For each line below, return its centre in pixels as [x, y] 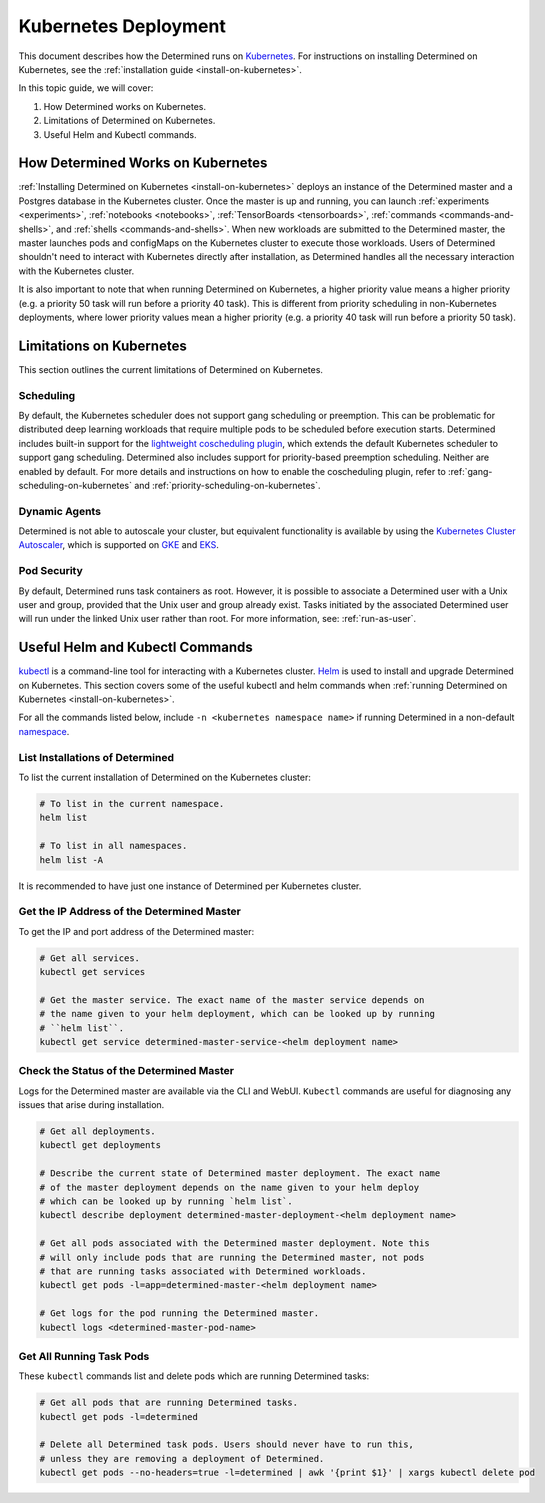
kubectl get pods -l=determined [119, 1416]
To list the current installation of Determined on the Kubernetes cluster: [165, 777]
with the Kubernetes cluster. [76, 271]
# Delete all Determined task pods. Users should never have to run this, [227, 1444]
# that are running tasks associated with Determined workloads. [203, 1271]
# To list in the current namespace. [132, 803]
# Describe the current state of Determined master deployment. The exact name [240, 1173]
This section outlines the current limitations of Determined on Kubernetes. [171, 369]
